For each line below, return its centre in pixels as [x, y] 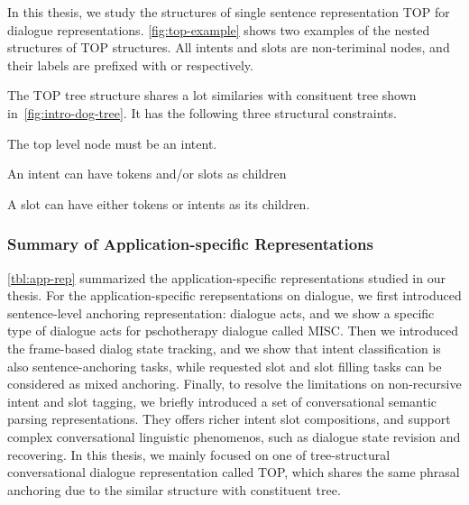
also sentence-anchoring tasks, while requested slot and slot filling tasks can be [225, 366]
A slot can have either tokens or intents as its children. [159, 203]
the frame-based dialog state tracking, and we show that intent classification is [224, 348]
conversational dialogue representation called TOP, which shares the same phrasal [234, 472]
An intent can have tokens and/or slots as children [147, 174]
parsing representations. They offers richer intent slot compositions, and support [229, 419]
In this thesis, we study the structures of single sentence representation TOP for [229, 12]
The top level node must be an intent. [112, 143]
